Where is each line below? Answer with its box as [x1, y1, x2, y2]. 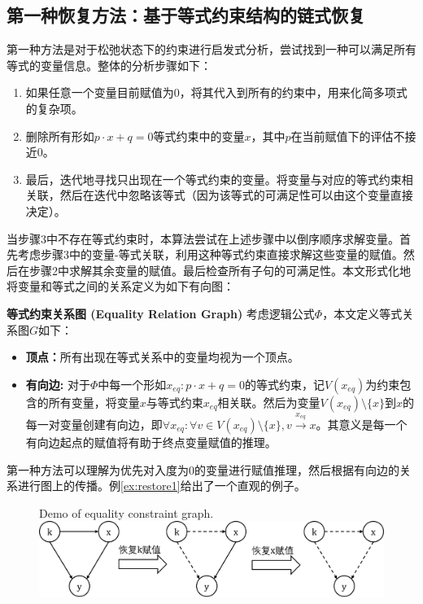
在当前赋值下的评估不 [290, 127, 405, 144]
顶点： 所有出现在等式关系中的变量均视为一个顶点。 [25, 348, 299, 365]
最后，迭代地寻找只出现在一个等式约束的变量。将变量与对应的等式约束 [25, 170, 402, 187]
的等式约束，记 [244, 375, 325, 392]
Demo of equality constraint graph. [39, 504, 214, 521]
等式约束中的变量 [153, 127, 245, 144]
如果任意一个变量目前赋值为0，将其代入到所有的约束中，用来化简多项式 [25, 84, 408, 101]
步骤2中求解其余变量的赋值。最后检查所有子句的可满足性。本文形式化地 [28, 261, 411, 278]
